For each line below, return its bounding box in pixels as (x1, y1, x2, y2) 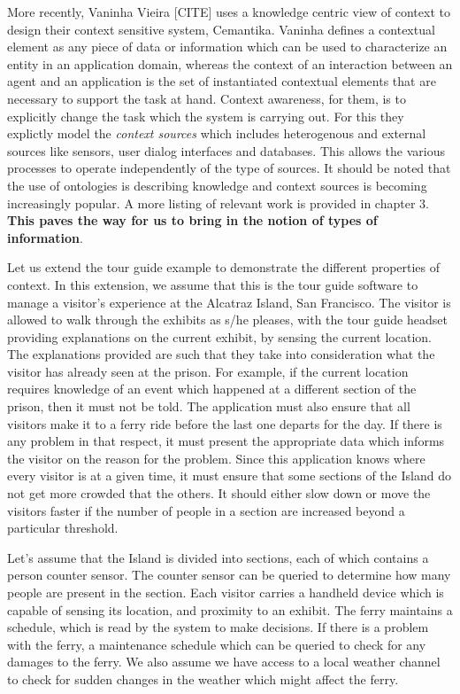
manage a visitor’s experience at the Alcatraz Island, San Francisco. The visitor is (7, 292, 451, 311)
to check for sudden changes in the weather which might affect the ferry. (7, 669, 399, 688)
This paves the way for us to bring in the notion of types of (7, 211, 378, 230)
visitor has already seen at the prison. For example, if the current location (7, 362, 409, 380)
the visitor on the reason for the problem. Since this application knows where (7, 448, 425, 467)
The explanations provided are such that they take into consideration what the (7, 345, 435, 363)
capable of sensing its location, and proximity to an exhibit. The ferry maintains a (7, 600, 453, 619)
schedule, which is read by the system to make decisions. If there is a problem (7, 618, 429, 636)
